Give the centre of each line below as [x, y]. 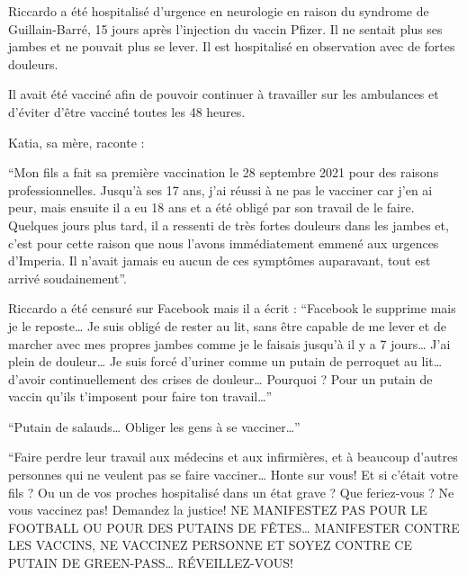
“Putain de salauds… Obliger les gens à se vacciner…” [154, 426]
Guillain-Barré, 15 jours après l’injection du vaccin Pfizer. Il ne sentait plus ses [225, 28]
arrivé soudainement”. [67, 278]
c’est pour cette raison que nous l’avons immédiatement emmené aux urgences [224, 243]
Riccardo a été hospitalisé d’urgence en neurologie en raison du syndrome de [219, 11]
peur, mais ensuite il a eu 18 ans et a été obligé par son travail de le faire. [211, 207]
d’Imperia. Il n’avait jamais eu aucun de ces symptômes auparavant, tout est [220, 261]
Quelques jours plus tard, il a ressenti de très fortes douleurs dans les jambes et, [229, 225]
